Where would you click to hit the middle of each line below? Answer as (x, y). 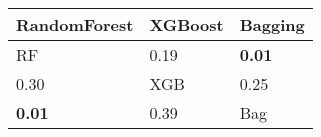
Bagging (272, 24)
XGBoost (186, 24)
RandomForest (75, 24)
